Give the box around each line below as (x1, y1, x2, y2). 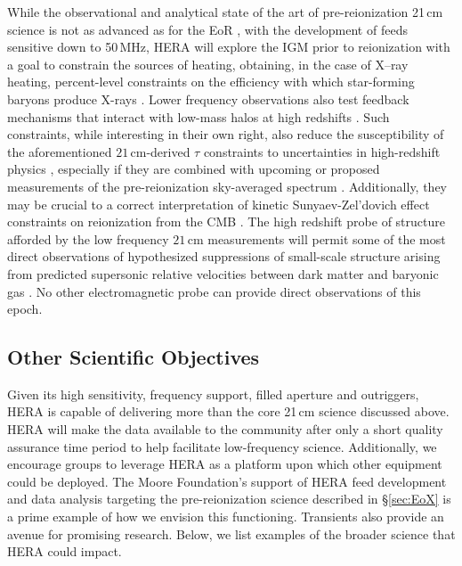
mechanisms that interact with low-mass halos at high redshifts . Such (7, 107, 390, 126)
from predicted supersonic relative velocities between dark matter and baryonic (7, 264, 439, 283)
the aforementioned (7, 142, 112, 160)
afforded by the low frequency (7, 229, 169, 248)
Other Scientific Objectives (7, 343, 260, 371)
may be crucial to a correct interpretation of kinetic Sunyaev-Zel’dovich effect (7, 194, 430, 213)
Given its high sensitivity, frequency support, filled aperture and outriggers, (7, 384, 419, 403)
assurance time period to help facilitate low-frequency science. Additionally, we (7, 437, 437, 455)
